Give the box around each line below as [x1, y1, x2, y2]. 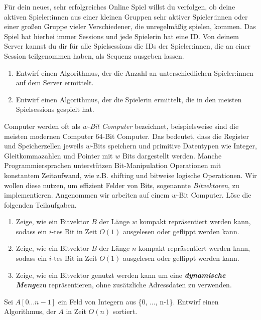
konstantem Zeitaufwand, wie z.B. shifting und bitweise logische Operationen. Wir [4, 170, 257, 180]
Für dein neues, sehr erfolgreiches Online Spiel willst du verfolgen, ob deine [4, 2, 235, 12]
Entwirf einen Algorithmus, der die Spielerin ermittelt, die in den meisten [16, 94, 242, 104]
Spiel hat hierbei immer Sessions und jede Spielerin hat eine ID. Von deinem [4, 31, 239, 41]
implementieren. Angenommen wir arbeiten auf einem [4, 190, 170, 200]
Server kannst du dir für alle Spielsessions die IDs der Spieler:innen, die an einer [4, 41, 250, 51]
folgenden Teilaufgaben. [4, 199, 77, 210]
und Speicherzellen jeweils [4, 140, 84, 151]
